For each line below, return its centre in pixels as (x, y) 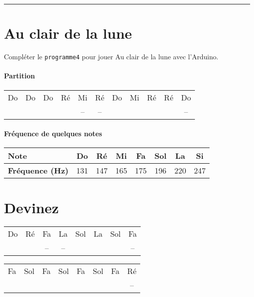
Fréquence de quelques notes (53, 134)
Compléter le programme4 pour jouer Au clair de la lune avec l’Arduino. (111, 57)
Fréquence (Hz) (38, 171)
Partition (20, 76)
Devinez (32, 207)
